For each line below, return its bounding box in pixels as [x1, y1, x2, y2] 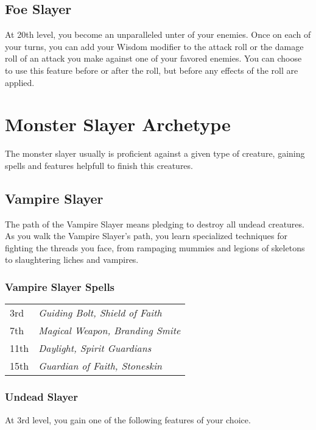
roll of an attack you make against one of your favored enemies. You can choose [5, 52, 302, 65]
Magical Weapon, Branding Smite [38, 323, 181, 338]
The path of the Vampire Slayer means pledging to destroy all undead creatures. [5, 217, 304, 230]
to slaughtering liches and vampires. [5, 253, 139, 266]
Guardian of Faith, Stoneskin [38, 359, 163, 373]
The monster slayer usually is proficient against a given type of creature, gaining [5, 147, 305, 160]
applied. [5, 76, 35, 88]
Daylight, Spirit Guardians [38, 341, 152, 356]
